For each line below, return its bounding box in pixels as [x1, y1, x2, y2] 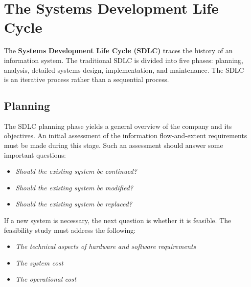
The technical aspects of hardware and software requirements [15, 241, 196, 251]
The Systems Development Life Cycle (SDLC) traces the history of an [4, 45, 233, 56]
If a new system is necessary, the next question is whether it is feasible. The [4, 215, 231, 225]
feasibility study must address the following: [4, 225, 136, 235]
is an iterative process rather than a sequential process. [4, 74, 169, 84]
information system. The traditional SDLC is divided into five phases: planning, [4, 55, 243, 65]
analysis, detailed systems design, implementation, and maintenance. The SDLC [4, 64, 244, 75]
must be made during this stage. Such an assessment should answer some [4, 140, 223, 150]
